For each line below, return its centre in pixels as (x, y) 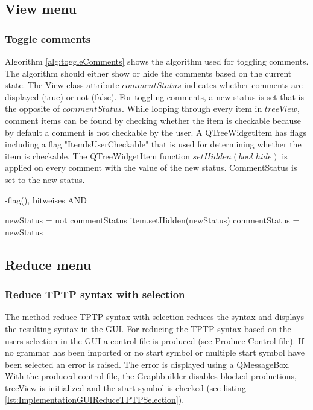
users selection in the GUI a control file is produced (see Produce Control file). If (154, 340)
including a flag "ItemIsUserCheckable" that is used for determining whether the (153, 144)
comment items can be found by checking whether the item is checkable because (153, 120)
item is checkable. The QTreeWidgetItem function (97, 155)
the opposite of (33, 108)
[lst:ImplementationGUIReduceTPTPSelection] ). (95, 399)
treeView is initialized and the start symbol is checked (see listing (125, 387)
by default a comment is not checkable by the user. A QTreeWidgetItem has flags (156, 132)
